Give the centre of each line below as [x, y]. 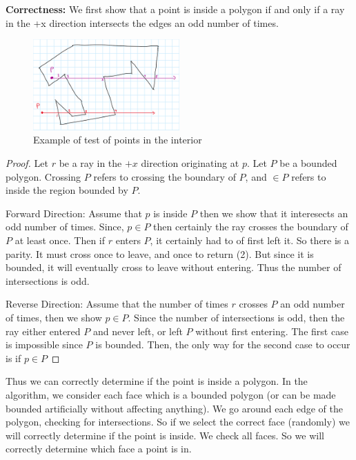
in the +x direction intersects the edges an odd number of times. [142, 22]
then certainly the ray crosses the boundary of [251, 227]
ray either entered [43, 331]
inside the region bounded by [67, 190]
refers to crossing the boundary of [165, 176]
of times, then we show [54, 317]
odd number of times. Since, [65, 227]
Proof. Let [27, 163]
